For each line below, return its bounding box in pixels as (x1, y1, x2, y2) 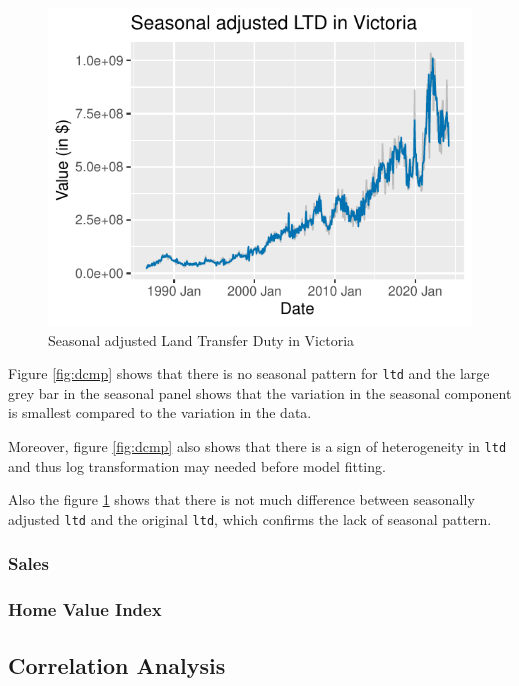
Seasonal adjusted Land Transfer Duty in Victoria (48, 329, 355, 350)
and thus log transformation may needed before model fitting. (8, 455, 386, 476)
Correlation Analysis (8, 649, 226, 680)
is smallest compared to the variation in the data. (8, 402, 312, 423)
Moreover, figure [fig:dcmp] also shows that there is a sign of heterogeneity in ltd (8, 436, 507, 457)
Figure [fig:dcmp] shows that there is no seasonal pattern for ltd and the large (8, 363, 490, 384)
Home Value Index (8, 597, 162, 622)
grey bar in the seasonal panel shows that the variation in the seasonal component (8, 382, 512, 403)
